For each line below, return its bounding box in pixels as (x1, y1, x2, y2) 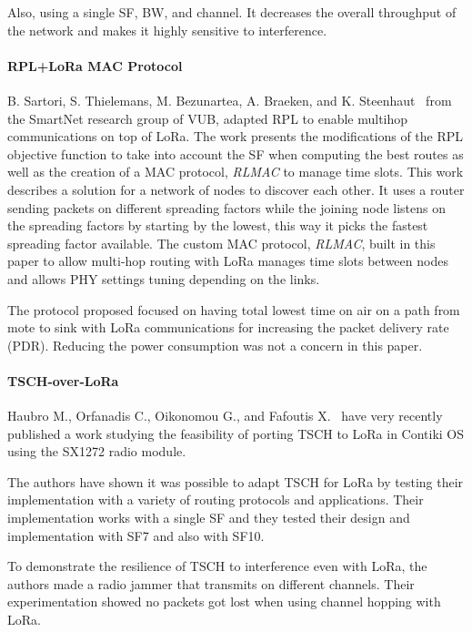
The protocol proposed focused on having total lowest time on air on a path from (7, 300, 460, 319)
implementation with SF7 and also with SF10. (7, 525, 265, 545)
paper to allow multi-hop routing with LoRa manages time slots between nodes (7, 251, 448, 270)
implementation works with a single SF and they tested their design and (7, 508, 410, 527)
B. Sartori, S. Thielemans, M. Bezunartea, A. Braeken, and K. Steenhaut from (7, 90, 452, 109)
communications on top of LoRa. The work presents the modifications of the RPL (7, 127, 464, 146)
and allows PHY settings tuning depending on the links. (7, 269, 320, 288)
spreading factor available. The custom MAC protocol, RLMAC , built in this (7, 233, 436, 252)
